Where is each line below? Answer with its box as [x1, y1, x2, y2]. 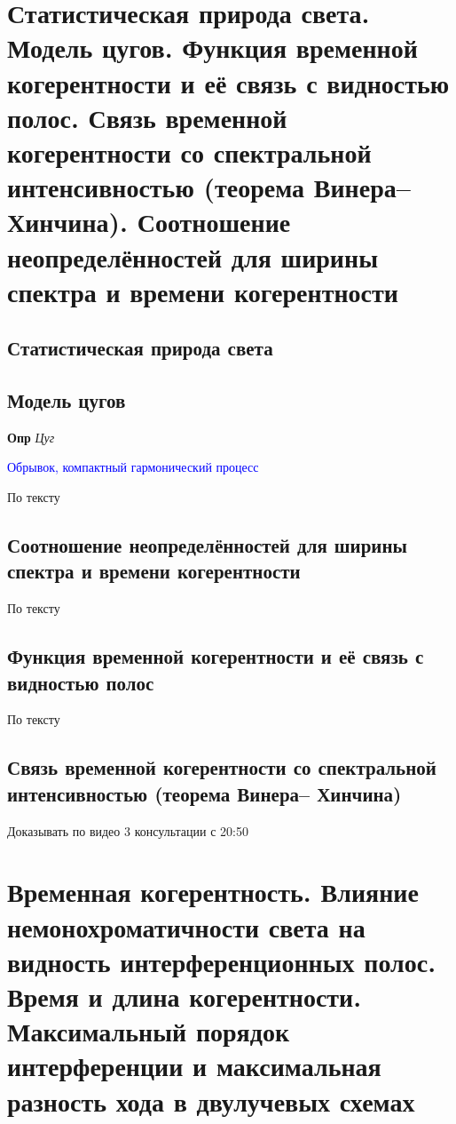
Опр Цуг [7, 427, 55, 446]
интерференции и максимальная [7, 1048, 381, 1084]
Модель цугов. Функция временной [7, 29, 418, 66]
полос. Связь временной [7, 99, 287, 135]
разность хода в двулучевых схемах [7, 1082, 415, 1119]
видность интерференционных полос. [7, 943, 436, 979]
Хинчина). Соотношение [7, 203, 291, 240]
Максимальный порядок [7, 1013, 290, 1049]
